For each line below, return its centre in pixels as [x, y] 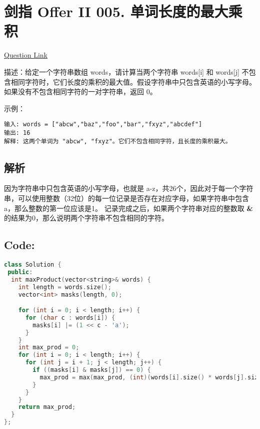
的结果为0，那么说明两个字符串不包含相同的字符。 [86, 218]
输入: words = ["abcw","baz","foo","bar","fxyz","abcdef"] [103, 125]
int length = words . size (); [65, 287]
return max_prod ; [47, 407]
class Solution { [33, 265]
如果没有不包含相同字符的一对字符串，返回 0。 [80, 91]
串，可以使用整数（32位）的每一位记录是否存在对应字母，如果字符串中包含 [126, 198]
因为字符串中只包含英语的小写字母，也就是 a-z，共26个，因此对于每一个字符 [129, 188]
